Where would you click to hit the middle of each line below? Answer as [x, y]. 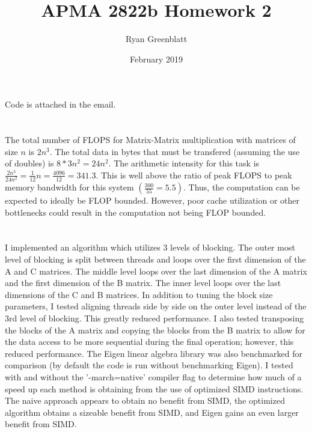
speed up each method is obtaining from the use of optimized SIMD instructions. [154, 388]
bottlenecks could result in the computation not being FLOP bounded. [136, 212]
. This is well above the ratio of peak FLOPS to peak [194, 175]
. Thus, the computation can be [242, 187]
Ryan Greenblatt [156, 39]
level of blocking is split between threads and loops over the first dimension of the [155, 259]
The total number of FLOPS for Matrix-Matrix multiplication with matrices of [150, 140]
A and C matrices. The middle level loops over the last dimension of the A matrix [156, 271]
